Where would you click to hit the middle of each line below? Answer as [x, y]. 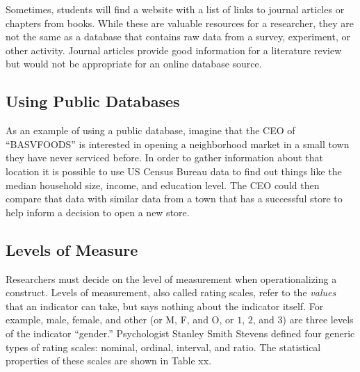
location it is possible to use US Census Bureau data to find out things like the [174, 171]
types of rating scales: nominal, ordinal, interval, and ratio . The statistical [163, 347]
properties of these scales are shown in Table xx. [109, 361]
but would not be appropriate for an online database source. [134, 64]
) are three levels [318, 320]
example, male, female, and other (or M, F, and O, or [120, 320]
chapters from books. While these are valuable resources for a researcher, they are [180, 23]
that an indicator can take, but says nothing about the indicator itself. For [165, 306]
